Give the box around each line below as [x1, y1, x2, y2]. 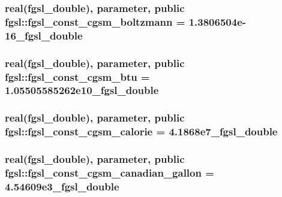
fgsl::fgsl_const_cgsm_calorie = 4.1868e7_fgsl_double [5, 124, 278, 139]
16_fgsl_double [5, 28, 83, 43]
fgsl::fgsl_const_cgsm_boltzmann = [5, 14, 185, 29]
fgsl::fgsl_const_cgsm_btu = [5, 69, 150, 84]
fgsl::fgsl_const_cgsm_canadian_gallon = [5, 165, 214, 180]
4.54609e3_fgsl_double [5, 178, 119, 193]
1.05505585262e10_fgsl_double [5, 83, 159, 98]
